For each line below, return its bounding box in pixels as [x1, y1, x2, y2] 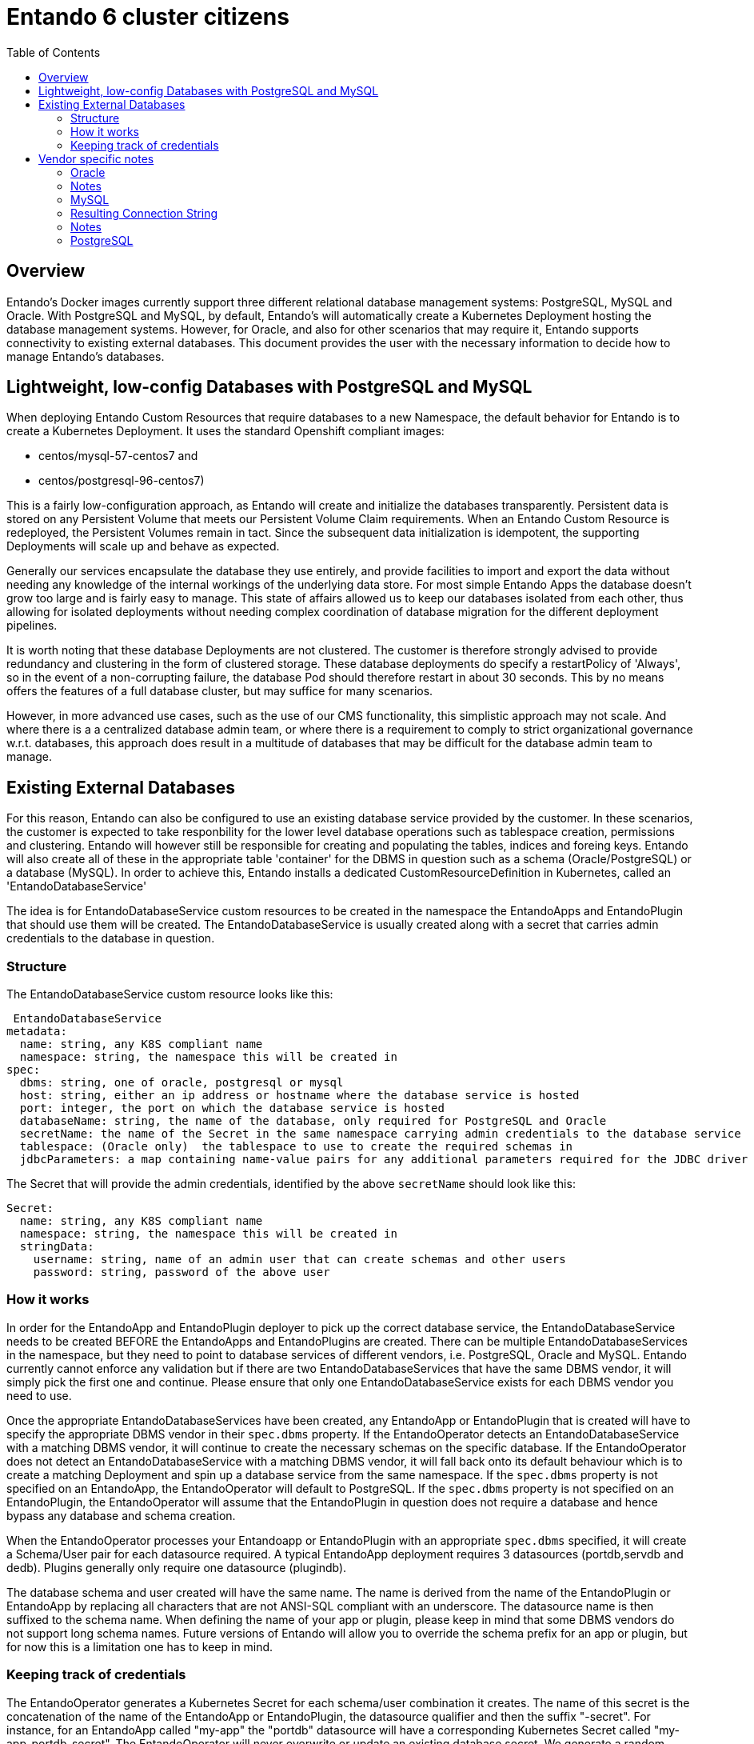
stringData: [19, 1240, 94, 1254]
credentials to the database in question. [6, 931, 215, 946]
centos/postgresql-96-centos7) [38, 474, 205, 488]
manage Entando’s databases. [6, 349, 165, 363]
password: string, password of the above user [33, 1266, 330, 1279]
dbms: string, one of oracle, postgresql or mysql [19, 1076, 344, 1090]
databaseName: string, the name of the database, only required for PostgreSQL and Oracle [19, 1114, 607, 1128]
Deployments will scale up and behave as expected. [6, 539, 280, 554]
